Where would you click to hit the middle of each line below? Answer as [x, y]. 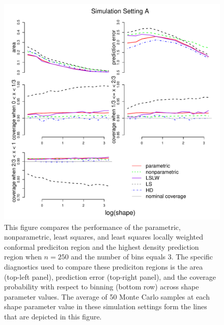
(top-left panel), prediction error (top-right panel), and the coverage [110, 276]
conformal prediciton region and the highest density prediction [102, 246]
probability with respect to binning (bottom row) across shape [102, 287]
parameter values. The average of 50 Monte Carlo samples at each [107, 296]
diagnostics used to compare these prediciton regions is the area [104, 266]
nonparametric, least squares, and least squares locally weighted [104, 237]
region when [23, 257]
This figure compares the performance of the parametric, [92, 227]
